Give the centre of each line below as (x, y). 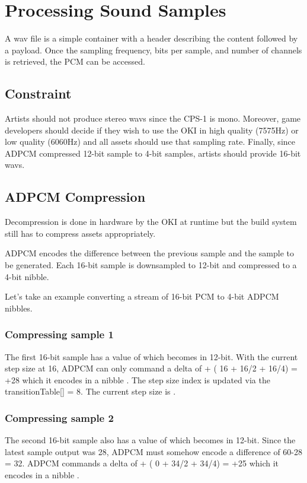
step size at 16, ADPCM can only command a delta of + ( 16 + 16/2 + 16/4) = (151, 368)
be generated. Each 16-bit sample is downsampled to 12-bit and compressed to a (151, 265)
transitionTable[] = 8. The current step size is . (90, 391)
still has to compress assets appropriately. (80, 233)
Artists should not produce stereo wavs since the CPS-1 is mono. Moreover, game (153, 118)
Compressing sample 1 (59, 334)
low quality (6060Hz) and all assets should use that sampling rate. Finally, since (150, 142)
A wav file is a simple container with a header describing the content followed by (151, 38)
